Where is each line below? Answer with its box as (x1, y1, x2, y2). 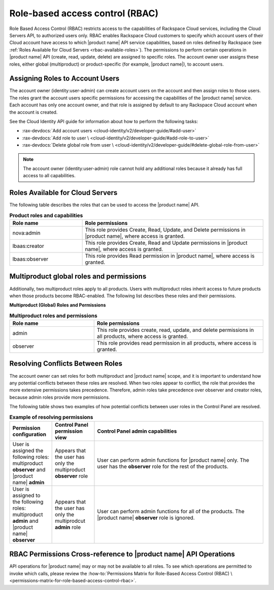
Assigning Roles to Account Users (9, 74, 120, 83)
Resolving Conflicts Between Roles (9, 359, 123, 368)
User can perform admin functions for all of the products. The (97, 508, 245, 515)
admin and (12, 517, 39, 524)
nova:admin (12, 229, 41, 236)
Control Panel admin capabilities (97, 428, 177, 435)
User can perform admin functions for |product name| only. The (97, 456, 250, 463)
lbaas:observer (12, 255, 49, 262)
